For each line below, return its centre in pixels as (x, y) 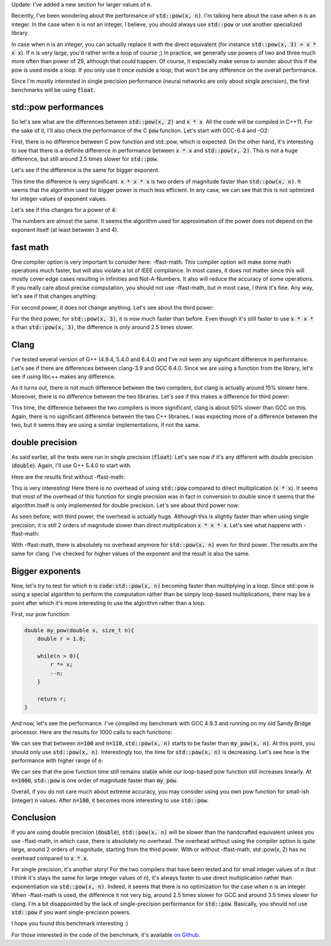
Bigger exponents (46, 571)
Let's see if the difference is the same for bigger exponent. (86, 170)
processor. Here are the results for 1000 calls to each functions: (92, 732)
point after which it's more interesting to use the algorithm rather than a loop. (108, 603)
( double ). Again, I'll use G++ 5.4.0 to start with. (71, 465)
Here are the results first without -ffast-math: (68, 477)
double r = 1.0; (61, 639)
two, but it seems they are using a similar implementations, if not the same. (106, 425)
